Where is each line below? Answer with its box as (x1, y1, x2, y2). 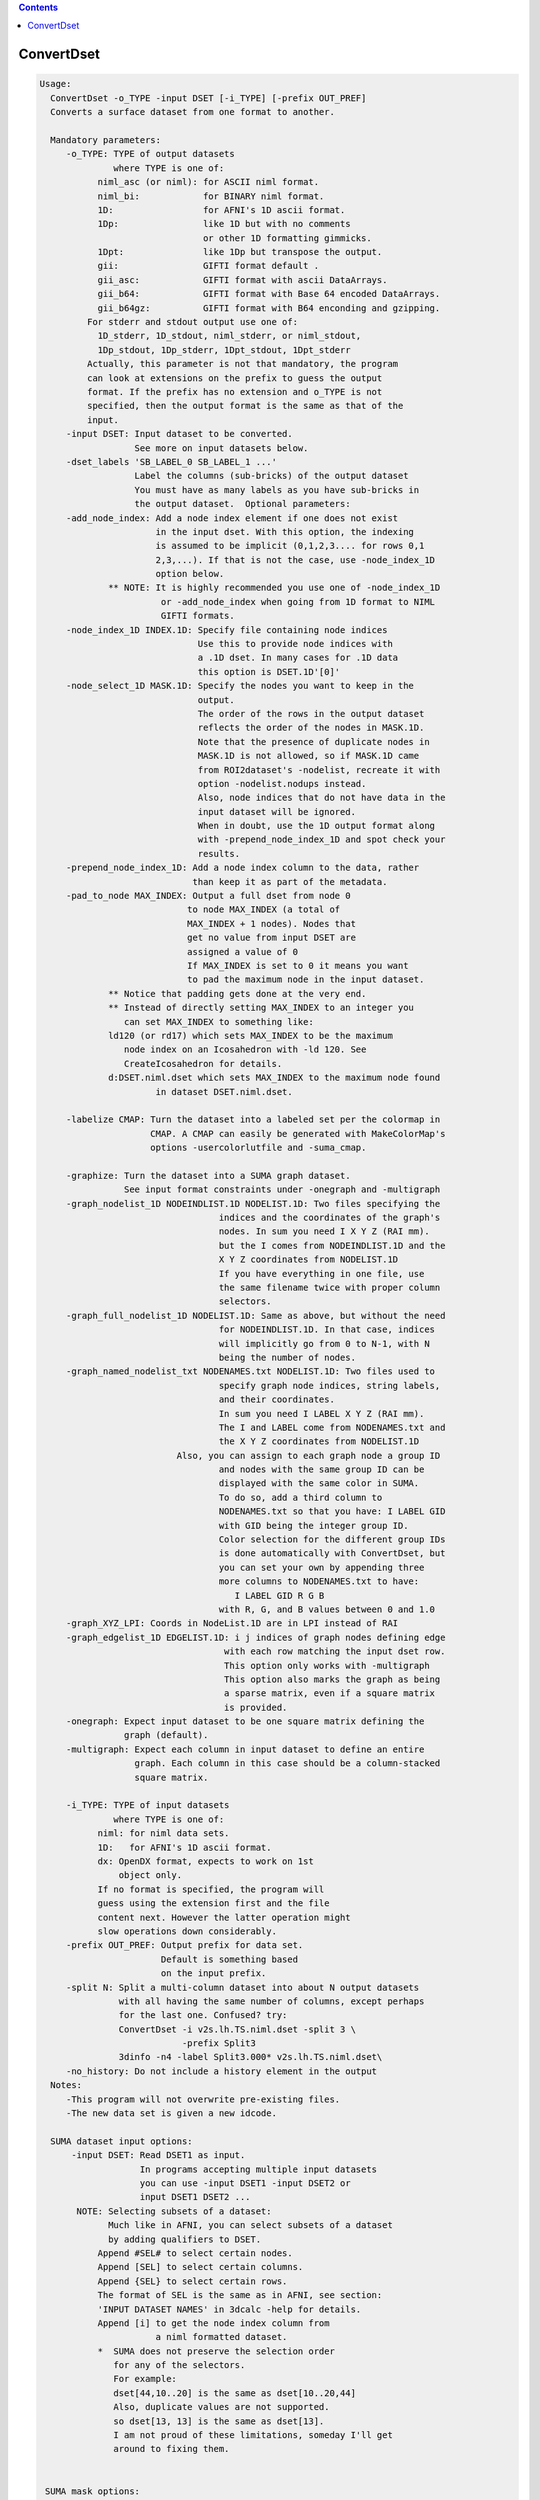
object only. (118, 1870, 183, 1881)
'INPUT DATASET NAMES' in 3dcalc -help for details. (97, 2303, 362, 2315)
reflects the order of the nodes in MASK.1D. (197, 722, 425, 734)
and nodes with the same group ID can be (218, 1464, 425, 1475)
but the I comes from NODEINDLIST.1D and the (218, 1240, 446, 1251)
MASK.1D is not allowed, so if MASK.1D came (197, 750, 420, 762)
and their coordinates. (218, 1394, 335, 1405)
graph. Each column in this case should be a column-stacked (134, 1758, 441, 1769)
